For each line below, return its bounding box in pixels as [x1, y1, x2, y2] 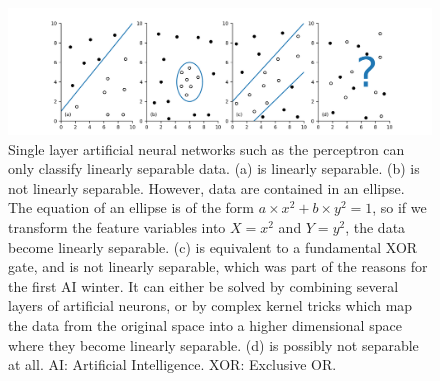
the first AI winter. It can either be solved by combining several [8, 275, 399, 296]
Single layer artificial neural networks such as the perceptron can [8, 138, 405, 159]
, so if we [372, 197, 427, 218]
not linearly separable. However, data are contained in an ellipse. [8, 177, 405, 198]
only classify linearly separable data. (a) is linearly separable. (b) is [8, 158, 420, 179]
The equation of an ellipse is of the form [8, 197, 254, 218]
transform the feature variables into [8, 217, 226, 238]
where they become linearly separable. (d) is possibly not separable [8, 334, 419, 355]
